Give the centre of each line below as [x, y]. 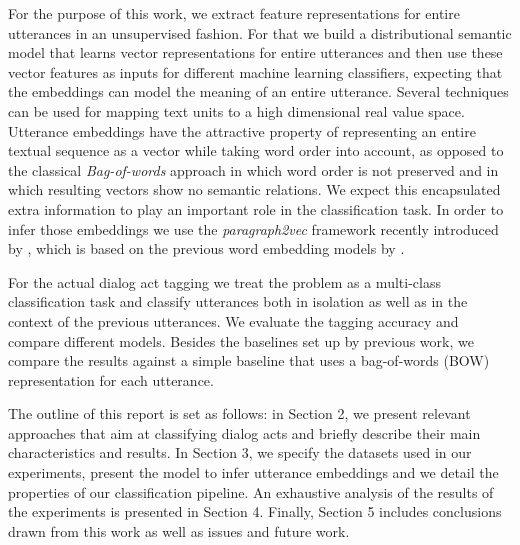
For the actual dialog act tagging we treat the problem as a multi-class [224, 281]
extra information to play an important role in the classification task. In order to [256, 208]
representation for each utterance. [111, 379]
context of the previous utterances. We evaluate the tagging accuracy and [233, 320]
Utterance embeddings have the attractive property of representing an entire [242, 130]
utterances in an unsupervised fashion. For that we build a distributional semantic [260, 32]
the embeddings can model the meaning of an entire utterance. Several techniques [258, 91]
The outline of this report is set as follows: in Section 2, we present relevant [239, 413]
